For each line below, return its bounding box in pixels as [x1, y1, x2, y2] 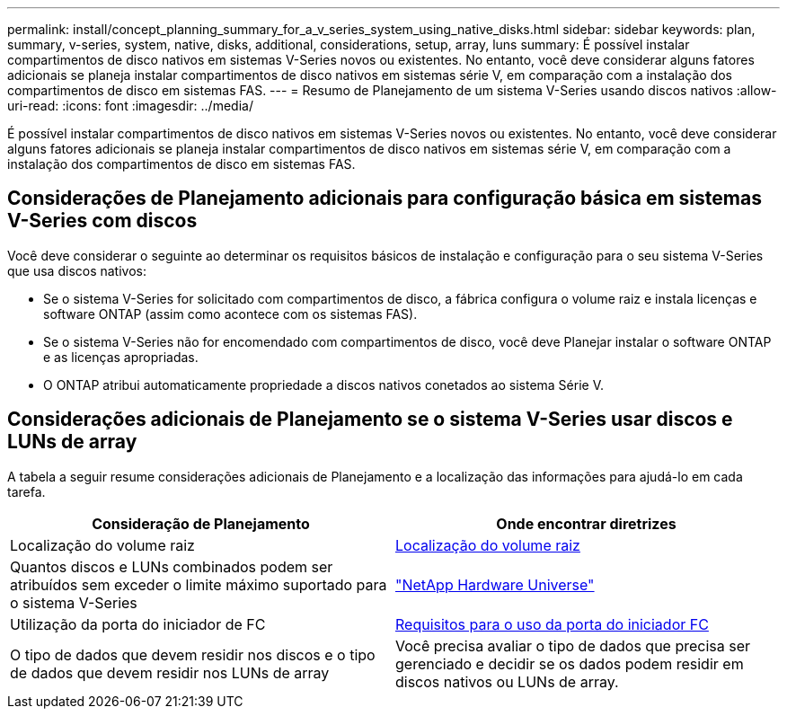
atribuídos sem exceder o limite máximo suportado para [10, 575, 387, 594]
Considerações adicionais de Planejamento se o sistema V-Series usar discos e [7, 408, 733, 431]
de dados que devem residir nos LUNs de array [10, 663, 330, 682]
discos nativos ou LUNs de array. [395, 672, 619, 691]
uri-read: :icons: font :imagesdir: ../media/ [7, 98, 253, 113]
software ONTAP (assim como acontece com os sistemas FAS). [43, 305, 418, 322]
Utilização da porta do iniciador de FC [10, 614, 266, 633]
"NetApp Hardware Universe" [395, 575, 595, 594]
